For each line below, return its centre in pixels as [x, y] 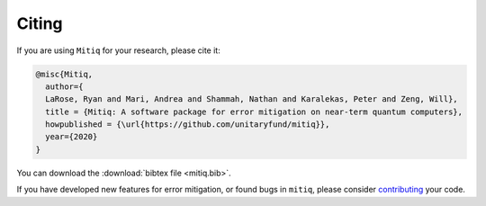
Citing [40, 23]
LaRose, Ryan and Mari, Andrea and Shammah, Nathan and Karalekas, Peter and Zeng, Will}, [252, 99]
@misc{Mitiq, [64, 74]
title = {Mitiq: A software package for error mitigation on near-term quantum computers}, [254, 112]
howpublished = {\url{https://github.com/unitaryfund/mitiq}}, [188, 125]
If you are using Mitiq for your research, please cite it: [118, 50]
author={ [64, 86]
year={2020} [72, 137]
